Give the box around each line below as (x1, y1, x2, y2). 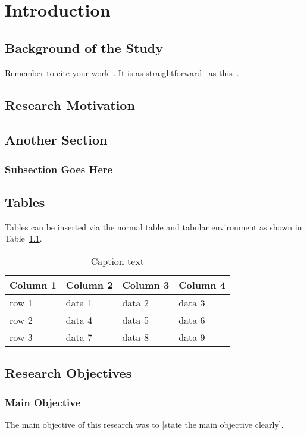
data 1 (65, 295, 93, 309)
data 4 (65, 312, 93, 327)
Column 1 (10, 277, 57, 292)
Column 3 (122, 277, 170, 292)
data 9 (178, 330, 205, 344)
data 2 (122, 295, 149, 309)
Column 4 (178, 277, 225, 292)
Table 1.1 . (5, 232, 42, 245)
